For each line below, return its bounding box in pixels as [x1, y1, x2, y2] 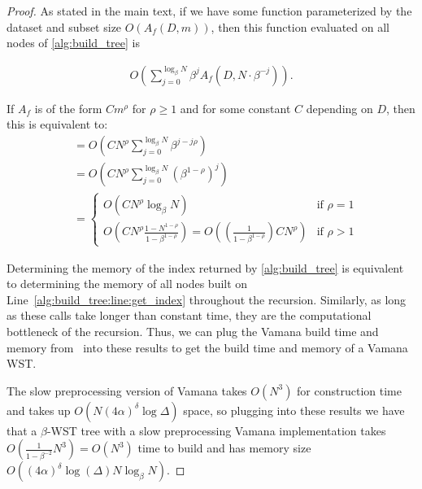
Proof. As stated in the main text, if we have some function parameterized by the [7, 2, 412, 19]
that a [7, 421, 37, 439]
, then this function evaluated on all [211, 18, 390, 35]
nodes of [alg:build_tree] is [7, 34, 140, 51]
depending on [306, 99, 373, 116]
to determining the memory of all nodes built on [7, 275, 248, 292]
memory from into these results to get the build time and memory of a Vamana [7, 338, 408, 356]
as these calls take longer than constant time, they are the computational [7, 307, 372, 324]
